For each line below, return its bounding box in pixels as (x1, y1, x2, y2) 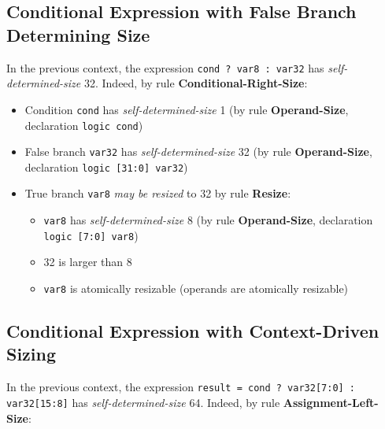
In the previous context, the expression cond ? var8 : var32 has (6, 59, 324, 76)
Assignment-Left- (283, 394, 379, 410)
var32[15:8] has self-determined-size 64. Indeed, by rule (6, 394, 280, 410)
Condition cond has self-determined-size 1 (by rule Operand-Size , (24, 101, 349, 117)
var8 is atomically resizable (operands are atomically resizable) (43, 280, 349, 297)
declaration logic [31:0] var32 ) (24, 158, 188, 175)
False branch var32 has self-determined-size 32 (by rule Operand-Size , (24, 143, 372, 160)
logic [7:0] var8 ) (43, 227, 139, 243)
